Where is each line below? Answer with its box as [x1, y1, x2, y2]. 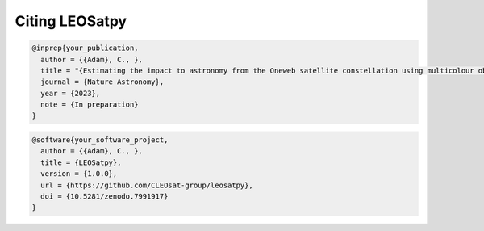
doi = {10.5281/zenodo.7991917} [40, 192, 169, 201]
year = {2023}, [40, 89, 101, 98]
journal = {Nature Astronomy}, [40, 78, 165, 86]
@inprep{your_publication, [31, 44, 139, 52]
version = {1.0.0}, [40, 170, 118, 178]
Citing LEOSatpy [15, 12, 127, 30]
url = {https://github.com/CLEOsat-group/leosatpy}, [40, 180, 253, 190]
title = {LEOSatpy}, [40, 157, 122, 167]
